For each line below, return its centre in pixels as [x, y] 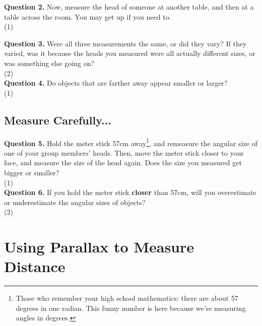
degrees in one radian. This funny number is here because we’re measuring [131, 308]
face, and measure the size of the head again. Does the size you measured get [123, 162]
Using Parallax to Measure [99, 247]
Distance [35, 266]
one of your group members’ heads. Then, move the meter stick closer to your [124, 152]
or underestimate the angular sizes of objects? [75, 202]
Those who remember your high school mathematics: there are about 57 [127, 298]
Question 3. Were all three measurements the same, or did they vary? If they [125, 43]
